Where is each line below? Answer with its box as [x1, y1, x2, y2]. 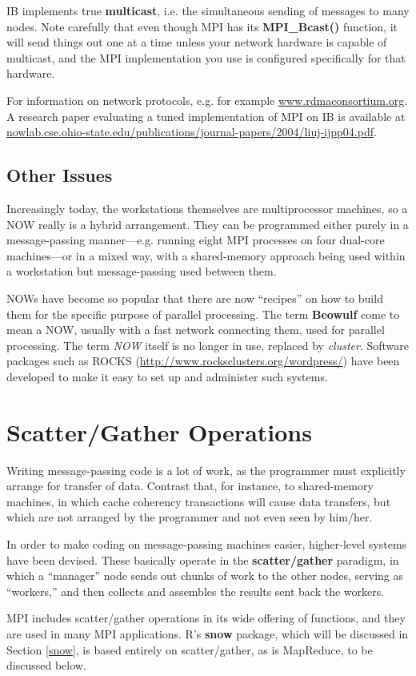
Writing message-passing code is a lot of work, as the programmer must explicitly [6, 461, 406, 478]
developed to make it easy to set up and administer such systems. [6, 368, 328, 384]
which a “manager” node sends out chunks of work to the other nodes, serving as [6, 567, 404, 584]
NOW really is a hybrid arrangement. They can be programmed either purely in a [6, 215, 409, 232]
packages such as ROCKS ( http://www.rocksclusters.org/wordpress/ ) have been [6, 352, 400, 369]
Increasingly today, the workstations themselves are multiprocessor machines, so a [6, 199, 408, 216]
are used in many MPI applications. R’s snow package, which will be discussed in [6, 625, 409, 642]
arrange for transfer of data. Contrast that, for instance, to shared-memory [6, 477, 374, 494]
